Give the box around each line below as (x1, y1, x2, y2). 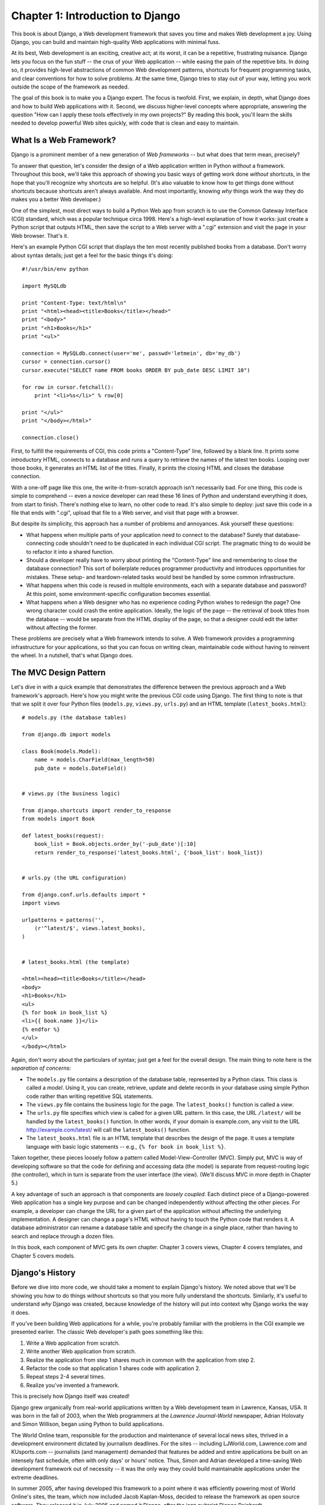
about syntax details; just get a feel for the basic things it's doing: (11, 252, 173, 259)
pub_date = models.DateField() (34, 765, 127, 772)
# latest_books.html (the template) (22, 958, 130, 966)
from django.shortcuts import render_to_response (22, 807, 172, 814)
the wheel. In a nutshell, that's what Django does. (11, 652, 134, 659)
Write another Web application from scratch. (26, 1348, 137, 1355)
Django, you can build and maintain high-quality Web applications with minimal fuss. (11, 38, 220, 45)
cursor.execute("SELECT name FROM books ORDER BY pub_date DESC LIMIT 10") (22, 367, 250, 373)
